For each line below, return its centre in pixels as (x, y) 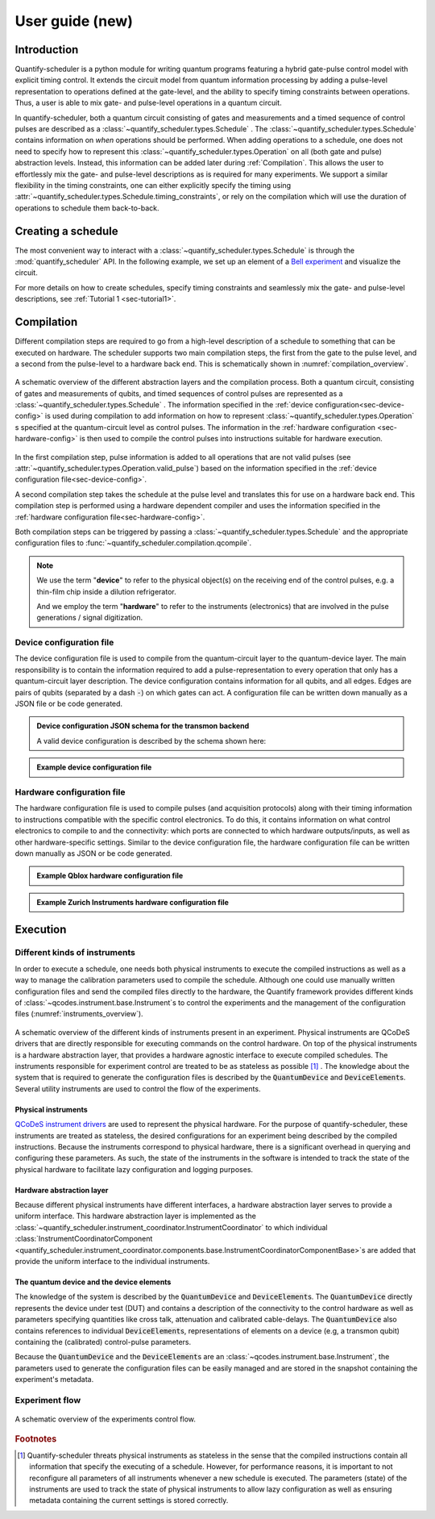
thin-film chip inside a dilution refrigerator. (106, 591)
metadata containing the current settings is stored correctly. (129, 1500)
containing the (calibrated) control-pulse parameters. (103, 1342)
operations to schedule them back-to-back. (87, 208)
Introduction (47, 50)
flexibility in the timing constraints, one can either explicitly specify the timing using (153, 185)
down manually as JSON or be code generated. (93, 853)
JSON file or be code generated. (69, 704)
